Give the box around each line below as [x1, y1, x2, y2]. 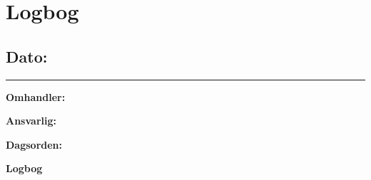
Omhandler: [6, 89, 66, 104]
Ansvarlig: [6, 113, 56, 128]
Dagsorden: [6, 137, 63, 152]
